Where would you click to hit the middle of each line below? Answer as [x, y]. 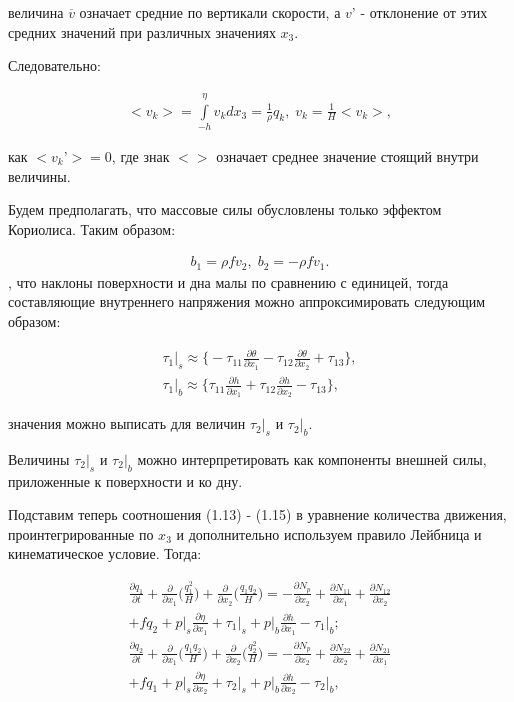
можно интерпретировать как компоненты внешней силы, [312, 458]
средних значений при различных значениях [142, 31]
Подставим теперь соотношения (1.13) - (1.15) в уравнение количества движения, [257, 514]
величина [36, 12]
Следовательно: [54, 65]
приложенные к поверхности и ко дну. [125, 480]
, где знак [140, 155]
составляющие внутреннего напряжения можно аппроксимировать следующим [247, 301]
